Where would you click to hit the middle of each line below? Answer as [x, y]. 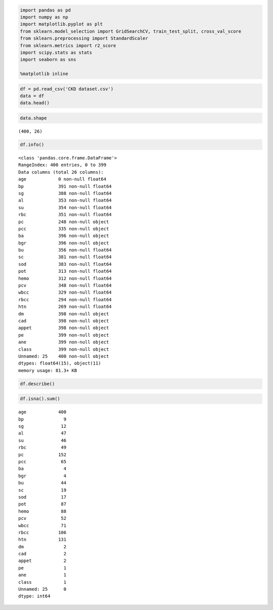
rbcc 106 [42, 532]
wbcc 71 [42, 525]
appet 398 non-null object [64, 328]
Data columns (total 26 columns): [61, 172]
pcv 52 [42, 518]
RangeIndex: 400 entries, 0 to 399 [62, 165]
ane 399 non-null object [64, 342]
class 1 [42, 582]
